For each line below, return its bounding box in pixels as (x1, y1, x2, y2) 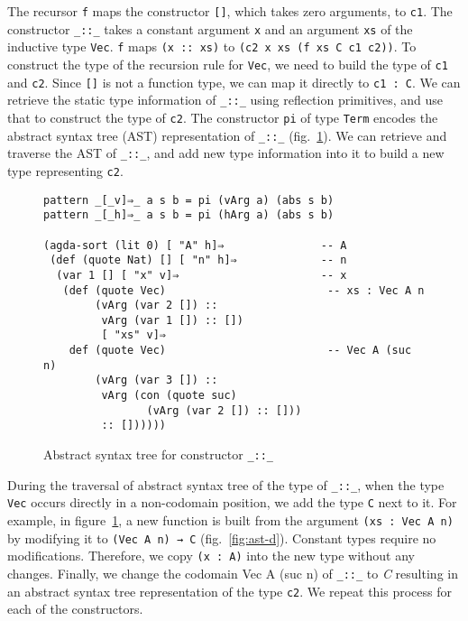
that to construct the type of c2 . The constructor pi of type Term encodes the (7, 107, 438, 126)
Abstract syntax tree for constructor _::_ (43, 445, 274, 464)
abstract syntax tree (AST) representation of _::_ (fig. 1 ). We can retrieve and (7, 125, 447, 144)
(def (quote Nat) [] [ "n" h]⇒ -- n (50, 254, 347, 267)
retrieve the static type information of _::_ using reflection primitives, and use (7, 90, 443, 109)
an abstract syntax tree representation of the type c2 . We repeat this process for (7, 581, 452, 600)
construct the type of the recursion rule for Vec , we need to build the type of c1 (7, 54, 448, 73)
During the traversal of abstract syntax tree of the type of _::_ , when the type (7, 475, 445, 494)
